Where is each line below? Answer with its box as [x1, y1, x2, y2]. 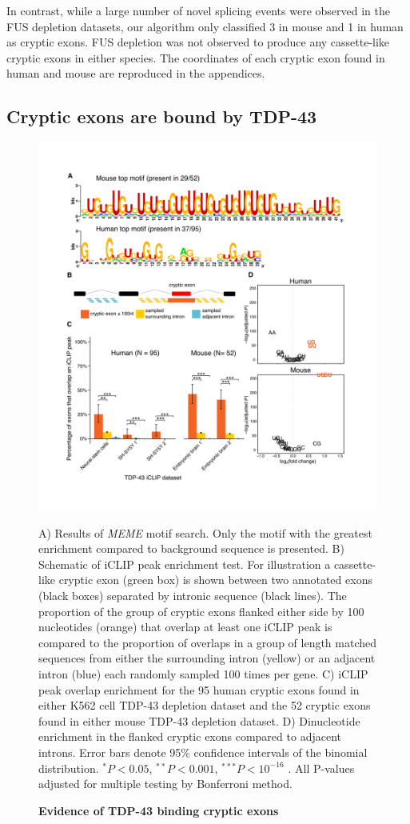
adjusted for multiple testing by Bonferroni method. [38, 775, 293, 792]
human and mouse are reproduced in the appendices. [6, 65, 265, 82]
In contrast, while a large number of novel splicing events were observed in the [6, 2, 390, 18]
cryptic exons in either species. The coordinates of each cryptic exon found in [6, 49, 385, 66]
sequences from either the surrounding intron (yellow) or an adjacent [38, 650, 376, 666]
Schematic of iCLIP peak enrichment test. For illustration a [38, 555, 331, 572]
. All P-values [288, 759, 355, 776]
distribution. [38, 759, 99, 776]
